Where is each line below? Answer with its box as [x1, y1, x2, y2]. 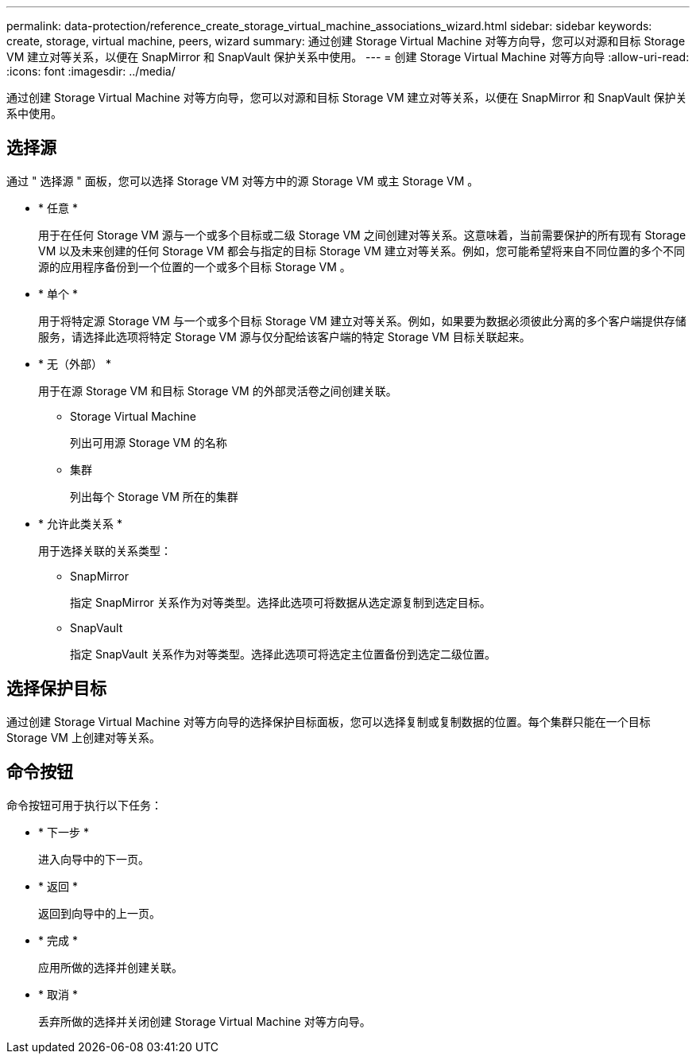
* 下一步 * [38, 825, 89, 839]
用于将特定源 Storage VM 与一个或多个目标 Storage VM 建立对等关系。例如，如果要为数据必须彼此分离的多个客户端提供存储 [38, 313, 686, 328]
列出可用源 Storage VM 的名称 [70, 435, 227, 449]
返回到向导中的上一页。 [38, 906, 160, 920]
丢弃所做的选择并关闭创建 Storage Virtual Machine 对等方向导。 [38, 1014, 371, 1028]
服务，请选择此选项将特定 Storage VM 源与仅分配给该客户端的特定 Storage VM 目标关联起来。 [38, 329, 531, 344]
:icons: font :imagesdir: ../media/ [6, 64, 176, 78]
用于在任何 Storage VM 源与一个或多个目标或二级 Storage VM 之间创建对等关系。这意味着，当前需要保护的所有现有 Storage [38, 227, 686, 242]
